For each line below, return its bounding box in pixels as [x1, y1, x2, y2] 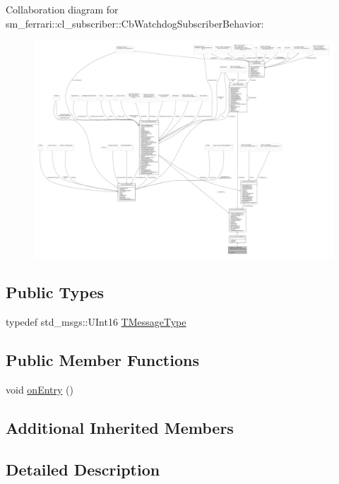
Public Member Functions [6, 349, 199, 371]
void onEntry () [6, 382, 73, 396]
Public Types [6, 281, 105, 303]
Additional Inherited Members [6, 416, 234, 438]
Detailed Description [6, 458, 160, 480]
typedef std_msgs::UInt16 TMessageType [6, 314, 186, 329]
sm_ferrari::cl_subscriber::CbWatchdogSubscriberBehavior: [6, 16, 264, 30]
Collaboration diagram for [6, 2, 119, 16]
